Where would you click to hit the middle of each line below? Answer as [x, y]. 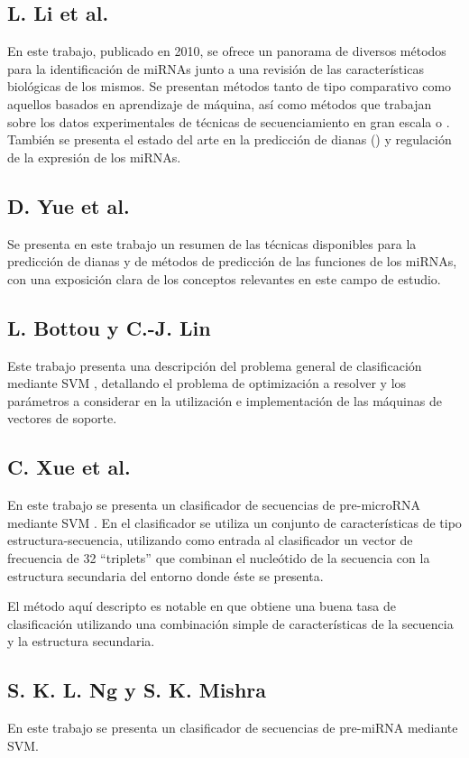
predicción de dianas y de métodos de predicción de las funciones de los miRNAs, [232, 261]
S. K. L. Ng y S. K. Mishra [137, 690]
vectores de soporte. [62, 418]
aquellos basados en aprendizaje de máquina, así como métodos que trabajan [220, 103]
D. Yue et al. [69, 205]
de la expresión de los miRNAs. [94, 157]
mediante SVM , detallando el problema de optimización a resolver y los [207, 383]
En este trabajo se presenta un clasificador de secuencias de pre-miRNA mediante [233, 728]
